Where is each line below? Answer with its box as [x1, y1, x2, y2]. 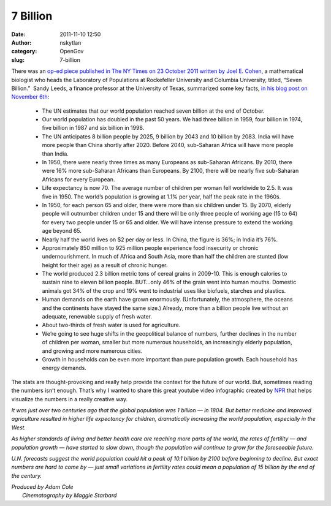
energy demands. [42, 364, 87, 372]
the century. [11, 472, 42, 479]
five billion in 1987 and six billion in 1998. [42, 124, 145, 132]
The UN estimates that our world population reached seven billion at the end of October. [42, 107, 265, 115]
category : [11, 48, 37, 55]
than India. [42, 150, 69, 157]
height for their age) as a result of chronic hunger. [42, 261, 168, 269]
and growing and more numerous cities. [42, 347, 143, 355]
